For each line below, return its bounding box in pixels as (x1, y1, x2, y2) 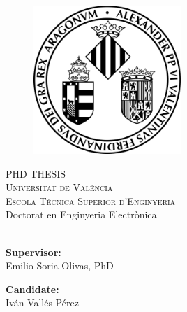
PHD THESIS (6, 166, 66, 180)
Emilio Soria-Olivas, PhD (6, 258, 114, 273)
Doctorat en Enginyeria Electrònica (6, 207, 157, 222)
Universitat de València (6, 180, 113, 194)
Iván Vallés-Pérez (6, 295, 79, 310)
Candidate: (6, 281, 59, 296)
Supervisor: (6, 244, 61, 259)
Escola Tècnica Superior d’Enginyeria (6, 193, 176, 208)
